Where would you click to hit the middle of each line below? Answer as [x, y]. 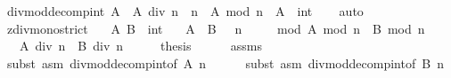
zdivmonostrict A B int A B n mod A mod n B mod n [216, 28]
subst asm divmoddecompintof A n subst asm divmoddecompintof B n [225, 62]
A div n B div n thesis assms [141, 46]
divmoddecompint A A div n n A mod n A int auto [185, 11]
